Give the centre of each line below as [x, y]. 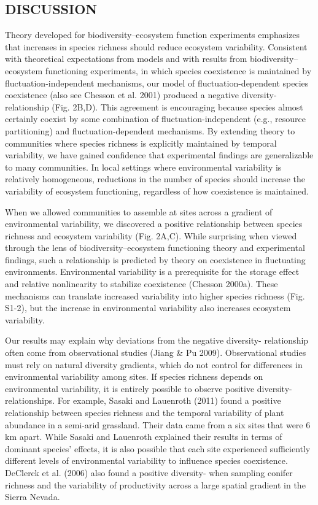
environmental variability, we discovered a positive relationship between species [154, 224]
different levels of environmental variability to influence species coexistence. [146, 461]
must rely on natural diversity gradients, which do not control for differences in [154, 364]
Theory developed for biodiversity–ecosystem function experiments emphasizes [153, 35]
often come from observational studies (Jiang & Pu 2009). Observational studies [156, 353]
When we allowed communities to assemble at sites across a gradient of [139, 211]
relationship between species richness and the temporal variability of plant [145, 413]
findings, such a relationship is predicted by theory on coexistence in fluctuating [155, 259]
